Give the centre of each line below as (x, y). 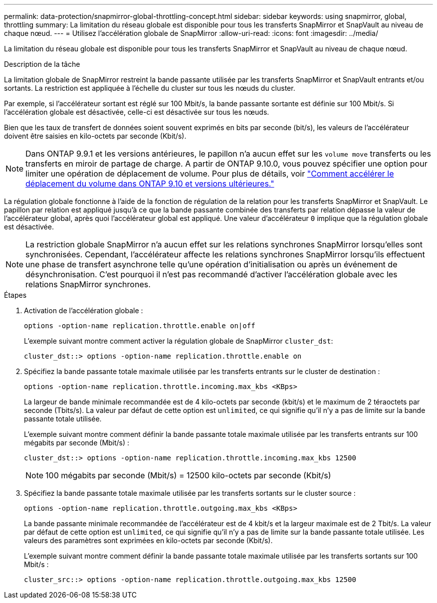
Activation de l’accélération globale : (84, 310)
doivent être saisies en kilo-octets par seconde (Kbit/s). (95, 136)
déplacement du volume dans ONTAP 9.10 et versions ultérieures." (150, 184)
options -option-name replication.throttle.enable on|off (140, 326)
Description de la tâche (42, 64)
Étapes (15, 295)
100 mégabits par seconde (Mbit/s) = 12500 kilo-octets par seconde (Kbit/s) (188, 475)
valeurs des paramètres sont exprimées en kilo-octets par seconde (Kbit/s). (148, 540)
